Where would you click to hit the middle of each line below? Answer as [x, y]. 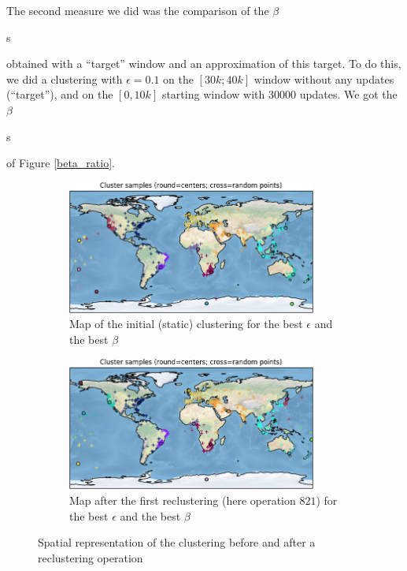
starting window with [213, 94]
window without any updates [324, 78]
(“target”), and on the [60, 94]
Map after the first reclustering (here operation [183, 500]
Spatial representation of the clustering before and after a [177, 542]
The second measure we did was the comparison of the [138, 10]
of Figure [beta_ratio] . [61, 163]
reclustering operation [91, 557]
